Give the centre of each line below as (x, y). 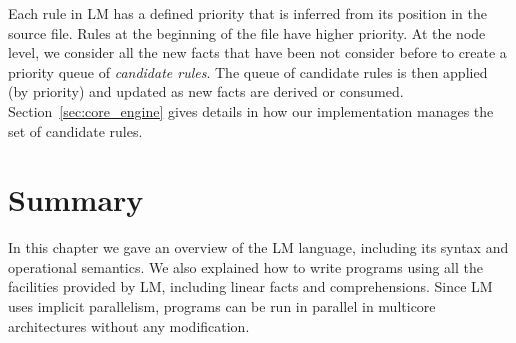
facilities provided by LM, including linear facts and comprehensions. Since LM (250, 286)
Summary (76, 199)
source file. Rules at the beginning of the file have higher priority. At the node (247, 32)
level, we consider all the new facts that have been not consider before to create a (257, 52)
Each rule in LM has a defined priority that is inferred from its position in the (247, 13)
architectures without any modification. (129, 325)
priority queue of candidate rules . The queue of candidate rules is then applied (248, 71)
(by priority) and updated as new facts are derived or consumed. (206, 91)
